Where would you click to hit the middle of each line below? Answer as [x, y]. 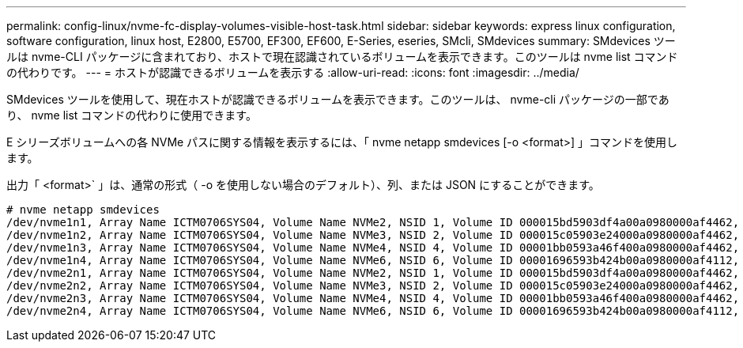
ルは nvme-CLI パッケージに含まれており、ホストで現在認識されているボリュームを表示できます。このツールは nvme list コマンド [342, 57]
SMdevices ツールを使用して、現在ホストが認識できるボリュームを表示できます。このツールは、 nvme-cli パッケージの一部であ [338, 99]
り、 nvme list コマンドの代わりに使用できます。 [132, 115]
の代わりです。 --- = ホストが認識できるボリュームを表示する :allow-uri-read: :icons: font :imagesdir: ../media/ [293, 72]
